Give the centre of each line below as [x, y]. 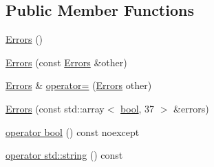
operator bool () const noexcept [73, 131]
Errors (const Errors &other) [66, 62]
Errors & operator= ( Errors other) [79, 85]
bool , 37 [138, 108]
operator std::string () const [64, 155]
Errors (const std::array [55, 108]
